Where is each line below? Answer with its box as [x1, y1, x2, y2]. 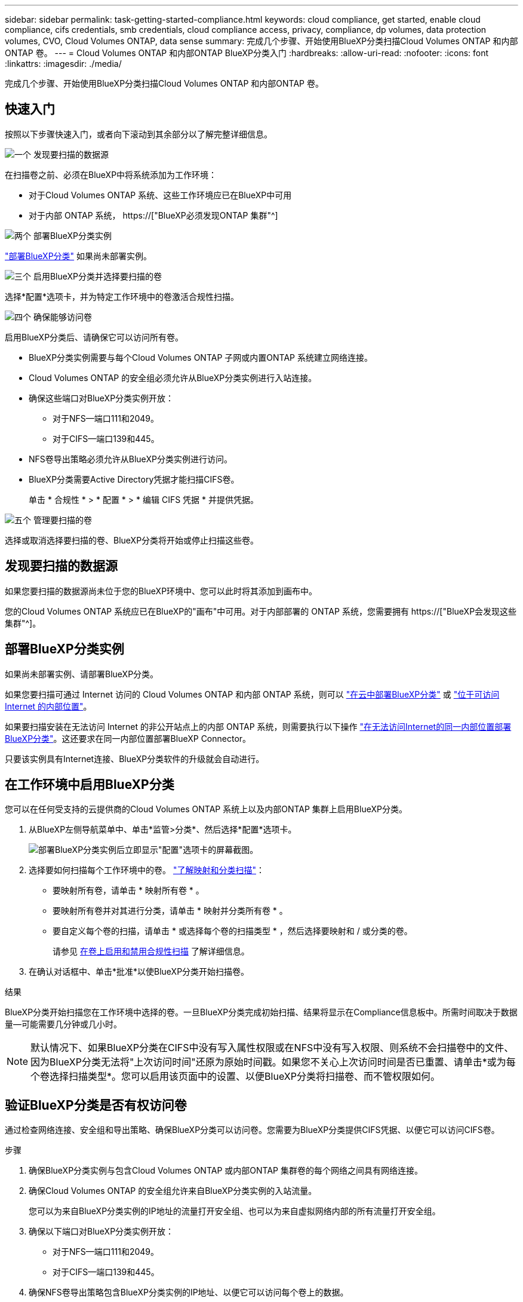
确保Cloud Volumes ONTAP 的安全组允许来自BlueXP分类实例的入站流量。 [29, 1186, 317, 1196]
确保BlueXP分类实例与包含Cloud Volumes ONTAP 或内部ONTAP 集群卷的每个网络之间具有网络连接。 [29, 1165, 423, 1176]
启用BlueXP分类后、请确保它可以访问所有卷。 [5, 331, 184, 342]
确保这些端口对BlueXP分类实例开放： [29, 392, 174, 403]
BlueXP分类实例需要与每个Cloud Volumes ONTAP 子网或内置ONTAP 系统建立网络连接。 [29, 352, 373, 363]
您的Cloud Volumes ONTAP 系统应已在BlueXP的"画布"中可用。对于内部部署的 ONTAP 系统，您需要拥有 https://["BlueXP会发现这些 [5, 606, 517, 616]
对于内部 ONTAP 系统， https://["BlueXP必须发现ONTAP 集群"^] [29, 210, 278, 220]
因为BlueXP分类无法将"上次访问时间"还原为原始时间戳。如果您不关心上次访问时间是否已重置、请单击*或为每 [30, 1056, 516, 1068]
